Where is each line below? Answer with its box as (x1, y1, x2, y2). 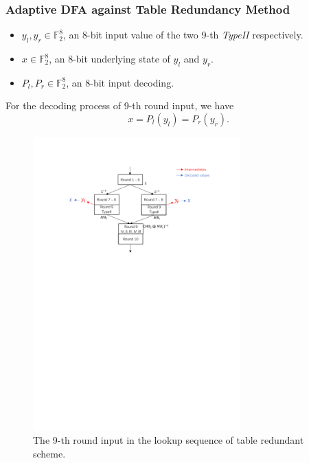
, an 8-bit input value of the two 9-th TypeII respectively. (63, 27, 304, 42)
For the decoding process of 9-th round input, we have (5, 98, 234, 113)
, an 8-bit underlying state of (49, 52, 170, 66)
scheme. (33, 446, 66, 460)
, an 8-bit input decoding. (66, 75, 174, 89)
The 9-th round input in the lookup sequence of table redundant (33, 433, 304, 447)
